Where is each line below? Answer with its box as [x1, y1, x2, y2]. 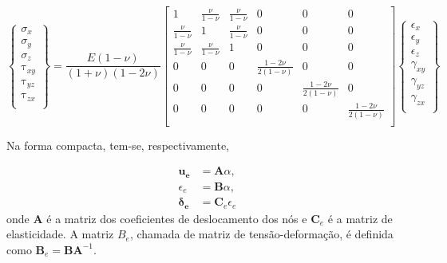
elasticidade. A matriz [6, 226, 114, 242]
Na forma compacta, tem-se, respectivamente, [6, 136, 230, 153]
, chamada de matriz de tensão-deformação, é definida [129, 226, 394, 242]
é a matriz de [327, 210, 393, 226]
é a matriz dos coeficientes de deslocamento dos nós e [46, 210, 307, 226]
